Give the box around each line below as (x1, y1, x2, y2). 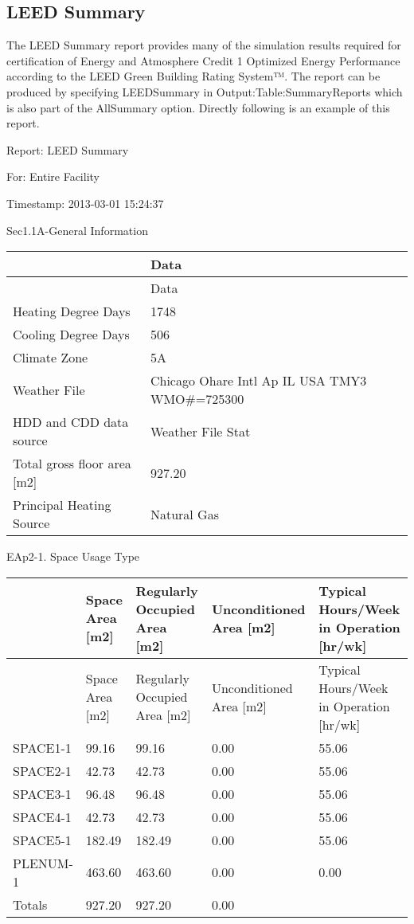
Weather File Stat (150, 421, 251, 440)
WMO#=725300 (150, 390, 244, 409)
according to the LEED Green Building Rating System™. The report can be (6, 68, 381, 84)
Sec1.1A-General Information (6, 221, 148, 238)
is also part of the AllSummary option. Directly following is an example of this (6, 99, 390, 115)
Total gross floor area (13, 454, 131, 473)
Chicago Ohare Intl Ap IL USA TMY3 (150, 371, 367, 390)
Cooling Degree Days (13, 325, 130, 344)
